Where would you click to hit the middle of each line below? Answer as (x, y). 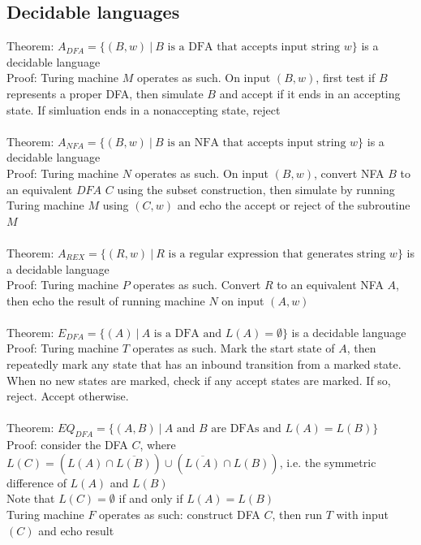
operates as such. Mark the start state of (234, 348)
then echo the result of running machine (106, 300)
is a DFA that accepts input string (254, 48)
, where (158, 445)
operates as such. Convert (197, 285)
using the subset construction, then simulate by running (256, 189)
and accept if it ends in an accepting (310, 93)
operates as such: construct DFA (180, 515)
